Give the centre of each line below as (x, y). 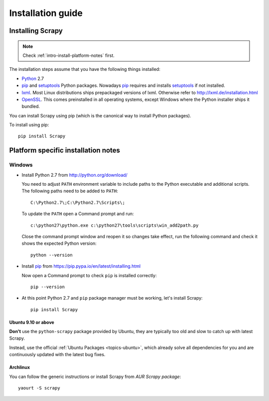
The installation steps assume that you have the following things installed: (85, 69)
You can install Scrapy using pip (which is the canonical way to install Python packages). (100, 115)
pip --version (48, 287)
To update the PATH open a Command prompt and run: (78, 214)
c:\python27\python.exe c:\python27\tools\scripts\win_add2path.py (115, 225)
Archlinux (19, 368)
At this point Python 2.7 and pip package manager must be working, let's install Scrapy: (112, 298)
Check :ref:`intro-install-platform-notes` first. (68, 55)
